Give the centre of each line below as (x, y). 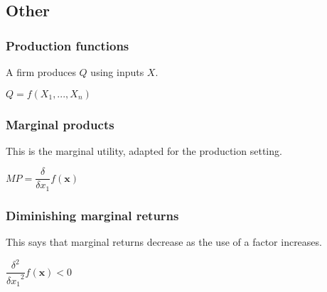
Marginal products (60, 124)
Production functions (68, 45)
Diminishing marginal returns (92, 215)
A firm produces (41, 72)
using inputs (117, 72)
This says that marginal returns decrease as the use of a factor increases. (164, 242)
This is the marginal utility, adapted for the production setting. (144, 150)
